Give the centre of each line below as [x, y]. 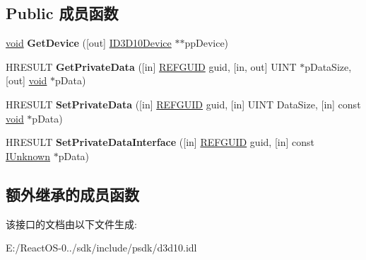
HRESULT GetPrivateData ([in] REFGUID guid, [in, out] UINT [151, 66]
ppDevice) [207, 43]
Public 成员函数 [62, 13]
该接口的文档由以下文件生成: [71, 224]
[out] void [26, 80]
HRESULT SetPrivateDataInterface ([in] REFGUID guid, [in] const [160, 142]
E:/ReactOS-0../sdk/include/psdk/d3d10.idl [101, 248]
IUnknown [28, 156]
